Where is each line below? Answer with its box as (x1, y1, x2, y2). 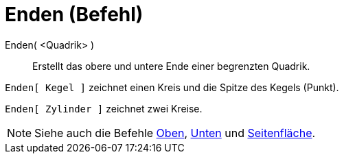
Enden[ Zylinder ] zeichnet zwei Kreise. (5, 102, 203, 114)
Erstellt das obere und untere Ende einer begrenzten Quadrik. (32, 60, 310, 72)
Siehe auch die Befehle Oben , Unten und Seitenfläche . (34, 125, 316, 140)
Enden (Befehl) (5, 3, 144, 26)
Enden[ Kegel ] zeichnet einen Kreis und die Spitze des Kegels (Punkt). (5, 81, 339, 93)
